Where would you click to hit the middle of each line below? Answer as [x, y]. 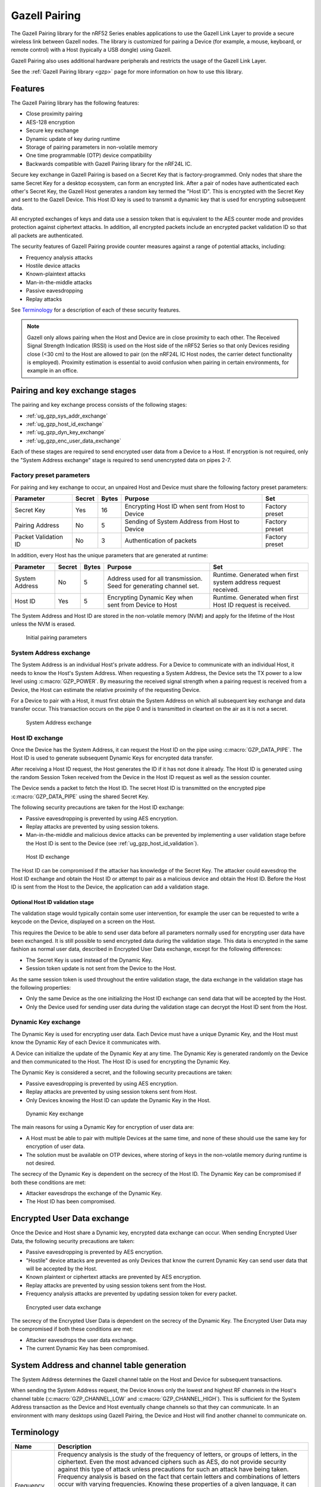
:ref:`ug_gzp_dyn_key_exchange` [66, 432]
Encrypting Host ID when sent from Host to [185, 507]
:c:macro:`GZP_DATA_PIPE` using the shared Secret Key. [80, 796]
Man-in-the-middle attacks [59, 282]
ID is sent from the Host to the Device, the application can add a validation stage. [110, 887]
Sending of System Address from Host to [182, 522]
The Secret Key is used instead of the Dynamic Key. [89, 960]
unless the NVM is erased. [43, 624]
